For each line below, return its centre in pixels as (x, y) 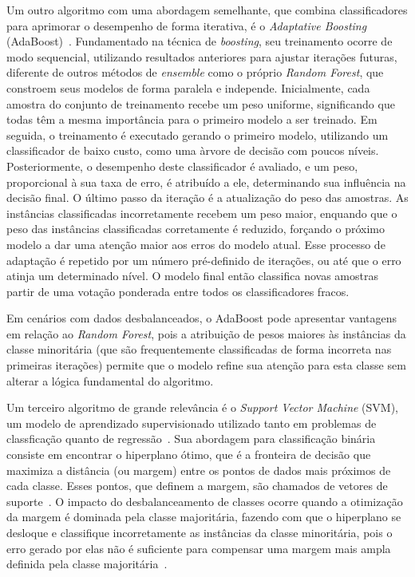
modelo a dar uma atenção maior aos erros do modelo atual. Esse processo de (196, 244)
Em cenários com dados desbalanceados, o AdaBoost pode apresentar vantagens (202, 318)
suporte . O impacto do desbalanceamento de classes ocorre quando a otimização (205, 501)
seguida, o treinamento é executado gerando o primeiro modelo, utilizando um (198, 134)
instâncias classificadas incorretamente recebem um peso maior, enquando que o (202, 213)
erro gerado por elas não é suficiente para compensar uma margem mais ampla (199, 548)
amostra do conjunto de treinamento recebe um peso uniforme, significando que (201, 103)
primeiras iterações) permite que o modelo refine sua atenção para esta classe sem (206, 365)
